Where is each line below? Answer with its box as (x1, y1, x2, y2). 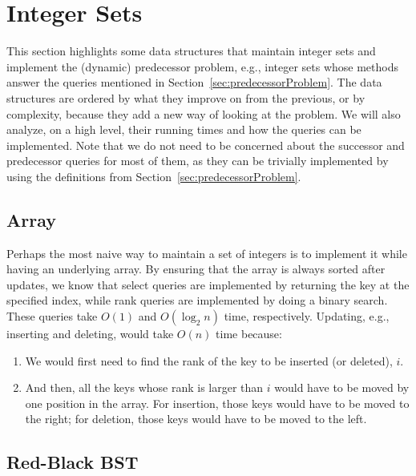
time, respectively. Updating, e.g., (224, 308, 390, 325)
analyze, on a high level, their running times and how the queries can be (6, 121, 361, 138)
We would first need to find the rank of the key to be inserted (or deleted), (25, 352, 393, 369)
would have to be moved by (274, 379, 410, 396)
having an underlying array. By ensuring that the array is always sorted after (6, 260, 386, 277)
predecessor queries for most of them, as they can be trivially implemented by (6, 152, 389, 169)
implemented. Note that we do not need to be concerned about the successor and (6, 136, 405, 153)
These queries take (6, 308, 98, 325)
